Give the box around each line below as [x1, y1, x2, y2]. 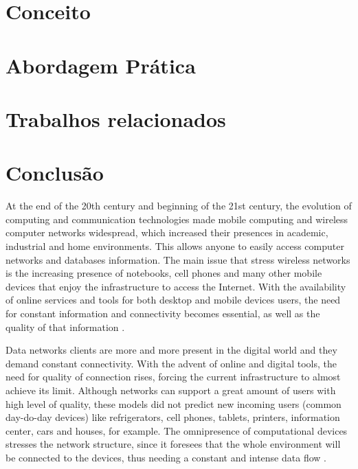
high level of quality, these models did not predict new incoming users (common [5, 396, 342, 411]
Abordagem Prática [5, 51, 196, 79]
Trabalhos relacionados [5, 104, 226, 133]
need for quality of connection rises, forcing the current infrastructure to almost [5, 369, 341, 384]
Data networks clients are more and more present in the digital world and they [5, 343, 337, 357]
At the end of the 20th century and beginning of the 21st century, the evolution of [5, 198, 352, 213]
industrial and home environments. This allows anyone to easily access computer [5, 239, 344, 253]
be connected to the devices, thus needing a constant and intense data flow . [5, 450, 326, 464]
